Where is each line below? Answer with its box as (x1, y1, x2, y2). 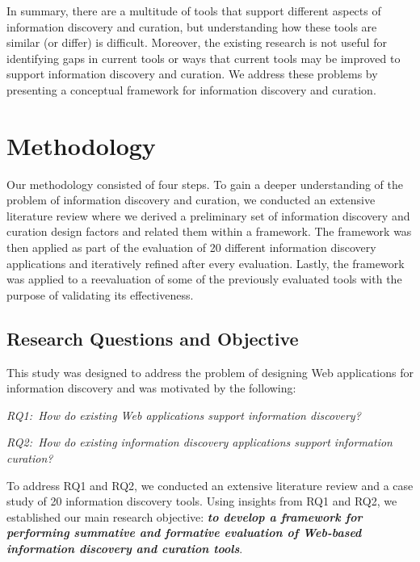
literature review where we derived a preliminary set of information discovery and (6, 207, 410, 224)
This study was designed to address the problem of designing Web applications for (6, 363, 414, 380)
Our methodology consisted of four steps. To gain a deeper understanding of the (6, 175, 403, 192)
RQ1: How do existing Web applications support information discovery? (6, 406, 361, 423)
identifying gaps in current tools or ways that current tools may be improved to (6, 49, 401, 66)
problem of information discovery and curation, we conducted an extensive (6, 191, 376, 208)
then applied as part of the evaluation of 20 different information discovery (6, 239, 376, 256)
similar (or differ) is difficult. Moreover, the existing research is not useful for (6, 34, 387, 51)
